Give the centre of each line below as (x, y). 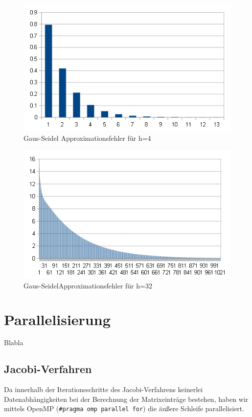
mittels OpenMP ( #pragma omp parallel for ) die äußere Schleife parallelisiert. (124, 408)
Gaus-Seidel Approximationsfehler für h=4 (87, 138)
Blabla (14, 342)
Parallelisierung (57, 319)
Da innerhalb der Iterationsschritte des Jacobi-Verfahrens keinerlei (103, 389)
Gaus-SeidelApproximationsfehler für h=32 (88, 285)
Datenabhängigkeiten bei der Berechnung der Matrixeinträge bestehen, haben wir (126, 399)
